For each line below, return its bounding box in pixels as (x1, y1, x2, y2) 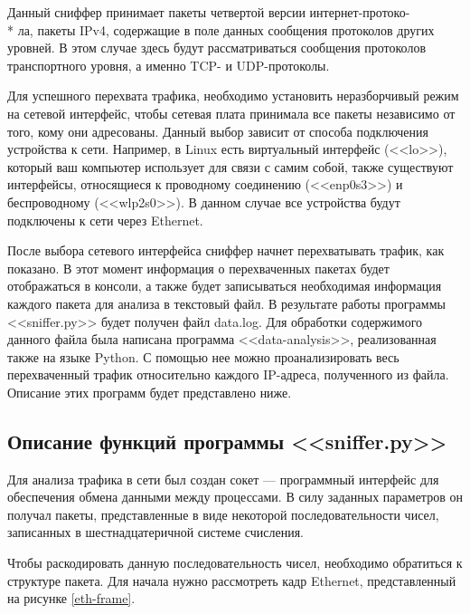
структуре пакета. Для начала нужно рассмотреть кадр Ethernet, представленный (7, 571, 456, 590)
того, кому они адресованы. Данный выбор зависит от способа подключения (7, 121, 428, 140)
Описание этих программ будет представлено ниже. (7, 382, 292, 401)
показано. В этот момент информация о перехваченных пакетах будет (7, 258, 390, 277)
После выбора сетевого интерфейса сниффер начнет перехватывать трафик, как (7, 241, 445, 260)
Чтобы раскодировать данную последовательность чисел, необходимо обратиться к (7, 553, 463, 572)
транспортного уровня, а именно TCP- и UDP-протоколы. (7, 55, 330, 74)
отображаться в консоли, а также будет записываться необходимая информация (7, 276, 442, 295)
